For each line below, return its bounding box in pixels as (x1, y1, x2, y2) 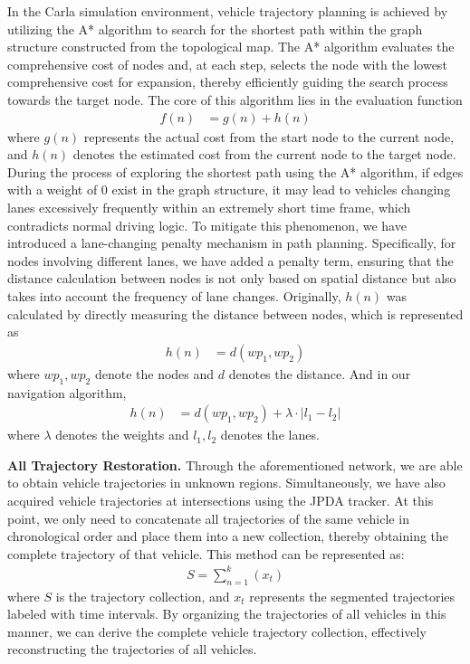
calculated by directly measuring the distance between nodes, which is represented (7, 304, 464, 323)
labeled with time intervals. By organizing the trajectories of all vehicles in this (7, 604, 446, 623)
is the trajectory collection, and (55, 586, 230, 605)
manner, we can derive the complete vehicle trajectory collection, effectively (7, 621, 427, 640)
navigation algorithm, (7, 383, 127, 402)
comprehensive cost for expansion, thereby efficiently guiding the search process (7, 72, 448, 91)
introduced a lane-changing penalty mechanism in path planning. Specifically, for (7, 233, 456, 252)
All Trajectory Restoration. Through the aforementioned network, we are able (7, 455, 463, 474)
